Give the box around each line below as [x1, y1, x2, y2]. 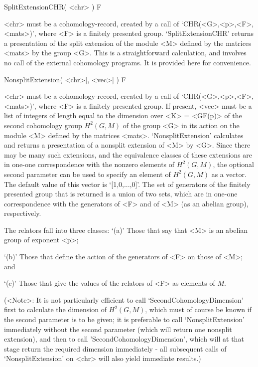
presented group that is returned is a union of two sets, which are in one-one [4, 188, 238, 199]
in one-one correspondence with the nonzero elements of [4, 159, 175, 170]
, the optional [213, 159, 254, 170]
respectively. [4, 208, 41, 218]
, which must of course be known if [145, 304, 252, 315]
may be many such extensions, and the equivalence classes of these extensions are [4, 149, 253, 160]
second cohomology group [4, 120, 82, 130]
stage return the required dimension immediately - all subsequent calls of [4, 343, 227, 354]
